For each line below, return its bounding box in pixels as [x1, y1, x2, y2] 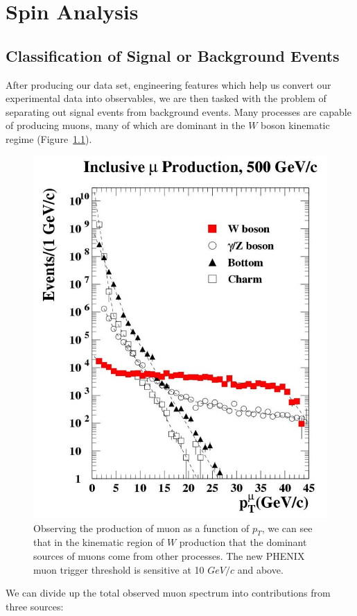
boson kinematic [261, 118, 330, 132]
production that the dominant [179, 535, 307, 549]
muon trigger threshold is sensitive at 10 [33, 562, 204, 576]
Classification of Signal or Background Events [6, 44, 340, 66]
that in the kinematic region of [33, 535, 164, 549]
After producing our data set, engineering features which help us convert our [6, 77, 331, 92]
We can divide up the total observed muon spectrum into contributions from [6, 585, 331, 600]
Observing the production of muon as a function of [33, 520, 250, 535]
